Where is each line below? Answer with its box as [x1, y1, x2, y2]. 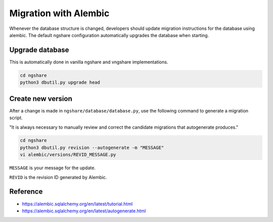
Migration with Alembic [9, 8, 110, 19]
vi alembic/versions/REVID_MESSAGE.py [20, 152, 116, 158]
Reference [9, 188, 43, 196]
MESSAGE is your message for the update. [9, 165, 96, 171]
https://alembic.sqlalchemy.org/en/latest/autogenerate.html [22, 208, 146, 214]
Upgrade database [9, 46, 69, 54]
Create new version [9, 94, 73, 103]
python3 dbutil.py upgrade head [20, 80, 101, 86]
